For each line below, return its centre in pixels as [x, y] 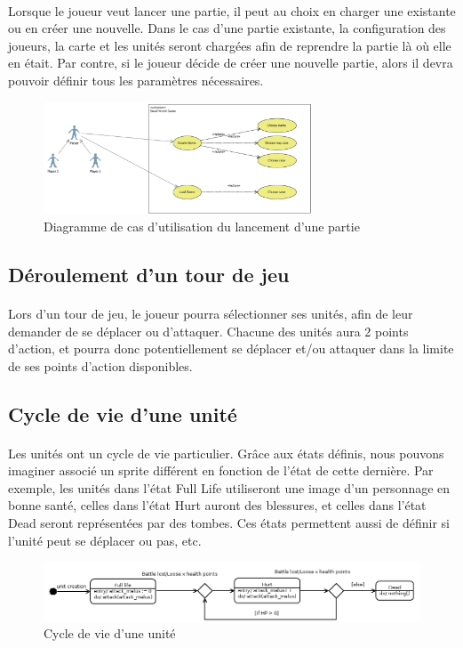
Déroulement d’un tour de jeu [149, 274]
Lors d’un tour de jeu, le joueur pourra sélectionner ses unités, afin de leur [211, 313]
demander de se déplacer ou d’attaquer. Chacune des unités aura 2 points [208, 331]
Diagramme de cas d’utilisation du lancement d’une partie [202, 226]
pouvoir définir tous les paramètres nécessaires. [136, 80]
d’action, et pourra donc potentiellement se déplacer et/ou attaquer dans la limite [231, 348]
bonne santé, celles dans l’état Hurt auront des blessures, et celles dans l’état [217, 505]
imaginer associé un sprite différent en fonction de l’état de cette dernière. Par [221, 470]
